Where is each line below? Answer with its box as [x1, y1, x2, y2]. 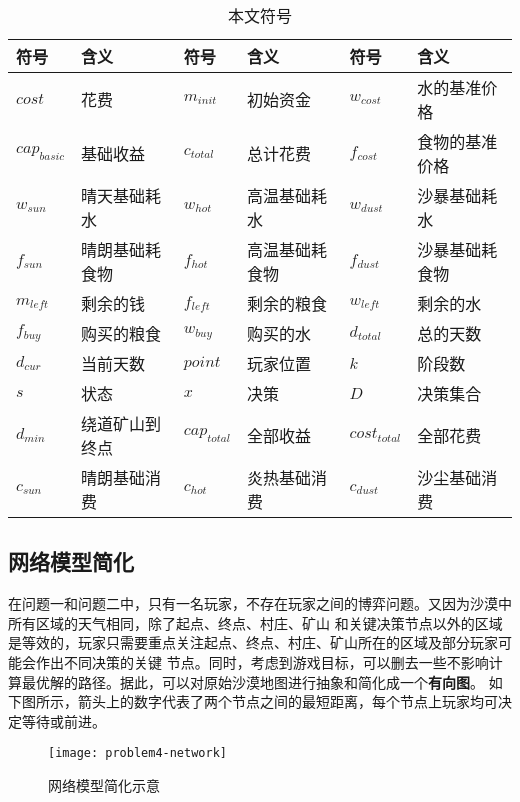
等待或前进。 [21, 710, 106, 731]
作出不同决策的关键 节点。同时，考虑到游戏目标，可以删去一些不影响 [35, 651, 489, 672]
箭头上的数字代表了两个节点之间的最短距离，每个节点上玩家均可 [77, 691, 498, 712]
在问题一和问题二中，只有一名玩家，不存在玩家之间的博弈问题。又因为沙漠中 [8, 593, 512, 614]
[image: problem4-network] [48, 746, 227, 761]
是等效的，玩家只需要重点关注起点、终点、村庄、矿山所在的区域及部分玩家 [8, 632, 498, 653]
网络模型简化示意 [48, 775, 160, 796]
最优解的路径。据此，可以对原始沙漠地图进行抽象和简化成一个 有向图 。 [21, 671, 484, 692]
